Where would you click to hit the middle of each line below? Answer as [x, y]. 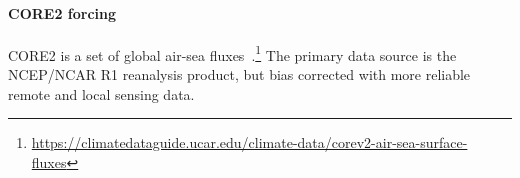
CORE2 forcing [62, 12]
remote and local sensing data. [101, 93]
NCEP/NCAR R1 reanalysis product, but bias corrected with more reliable [239, 74]
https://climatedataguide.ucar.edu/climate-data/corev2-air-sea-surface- [249, 142]
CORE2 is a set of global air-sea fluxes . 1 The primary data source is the [232, 53]
